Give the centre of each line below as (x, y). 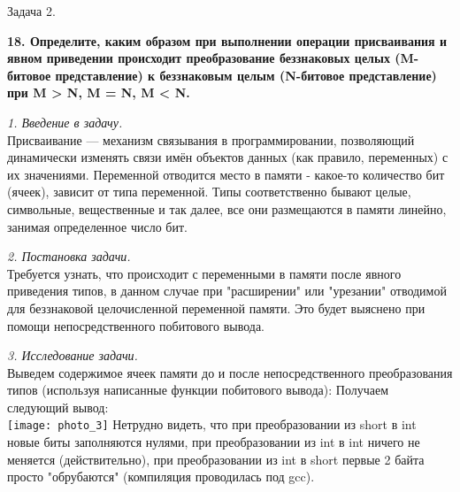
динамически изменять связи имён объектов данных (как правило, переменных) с (228, 157)
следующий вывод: (58, 407)
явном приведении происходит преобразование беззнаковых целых (199, 58)
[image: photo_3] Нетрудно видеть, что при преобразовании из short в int (212, 424)
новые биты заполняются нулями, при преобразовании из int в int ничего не (214, 442)
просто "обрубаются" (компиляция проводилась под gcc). (161, 477)
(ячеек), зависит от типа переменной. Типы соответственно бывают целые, (209, 192)
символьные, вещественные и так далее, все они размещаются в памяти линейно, (227, 208)
